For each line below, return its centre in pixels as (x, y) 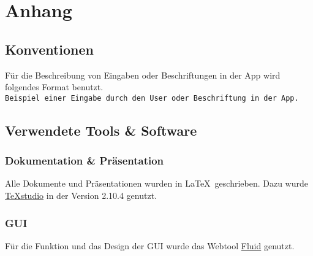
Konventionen (50, 49)
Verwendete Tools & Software (101, 130)
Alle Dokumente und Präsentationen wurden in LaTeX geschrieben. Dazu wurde (156, 183)
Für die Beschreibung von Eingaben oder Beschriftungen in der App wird (143, 75)
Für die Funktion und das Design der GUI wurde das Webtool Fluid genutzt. (150, 245)
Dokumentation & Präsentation (85, 161)
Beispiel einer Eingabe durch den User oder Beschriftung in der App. (152, 98)
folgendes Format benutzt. (54, 87)
